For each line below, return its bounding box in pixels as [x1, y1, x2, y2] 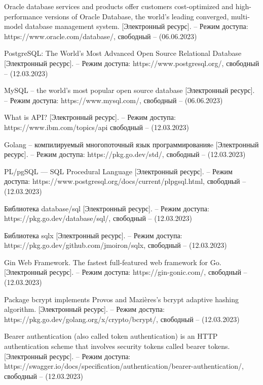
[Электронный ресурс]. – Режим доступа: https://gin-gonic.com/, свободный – [4, 267, 247, 277]
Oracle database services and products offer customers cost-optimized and [4, 1, 234, 11]
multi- [231, 11, 250, 21]
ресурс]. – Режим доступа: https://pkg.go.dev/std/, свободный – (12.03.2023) [4, 149, 246, 159]
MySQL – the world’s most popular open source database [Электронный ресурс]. [4, 85, 255, 95]
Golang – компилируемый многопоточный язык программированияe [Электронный [4, 139, 259, 149]
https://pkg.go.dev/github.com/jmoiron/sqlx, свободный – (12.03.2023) [4, 240, 227, 250]
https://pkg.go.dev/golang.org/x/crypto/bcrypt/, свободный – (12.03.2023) [4, 313, 240, 324]
